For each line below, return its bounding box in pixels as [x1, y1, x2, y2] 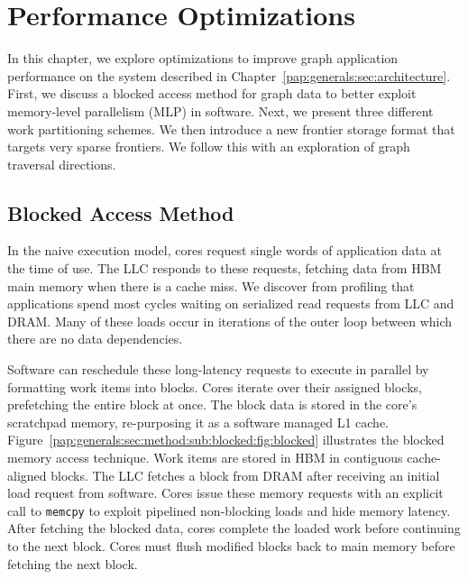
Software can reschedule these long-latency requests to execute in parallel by [7, 360, 429, 379]
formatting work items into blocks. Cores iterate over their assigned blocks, [7, 377, 422, 396]
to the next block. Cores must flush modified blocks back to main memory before [7, 537, 455, 556]
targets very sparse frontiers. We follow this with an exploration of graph [7, 137, 410, 156]
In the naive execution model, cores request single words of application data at [7, 241, 442, 260]
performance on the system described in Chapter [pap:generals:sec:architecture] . [7, 66, 451, 85]
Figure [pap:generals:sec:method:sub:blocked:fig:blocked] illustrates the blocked [7, 430, 445, 449]
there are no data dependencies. [7, 329, 183, 348]
